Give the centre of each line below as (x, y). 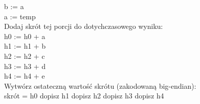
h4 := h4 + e (25, 76)
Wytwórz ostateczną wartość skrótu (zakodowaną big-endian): (100, 85)
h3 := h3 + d (25, 66)
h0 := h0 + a (25, 36)
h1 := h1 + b (25, 46)
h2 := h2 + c (25, 56)
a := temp (20, 16)
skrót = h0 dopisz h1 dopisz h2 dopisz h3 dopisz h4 (84, 96)
